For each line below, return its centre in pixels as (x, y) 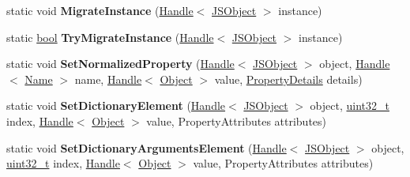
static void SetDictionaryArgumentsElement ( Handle (147, 147)
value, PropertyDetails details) (288, 79)
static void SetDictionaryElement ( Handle (116, 105)
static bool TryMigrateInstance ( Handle (110, 37)
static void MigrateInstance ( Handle (100, 10)
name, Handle (108, 79)
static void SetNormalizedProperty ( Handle (120, 64)
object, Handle (355, 64)
